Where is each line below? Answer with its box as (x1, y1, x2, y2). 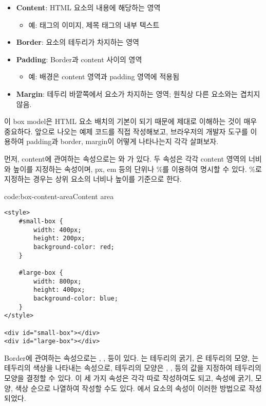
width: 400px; (33, 226, 82, 234)
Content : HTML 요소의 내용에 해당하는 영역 (16, 2, 161, 12)
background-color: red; (33, 243, 115, 251)
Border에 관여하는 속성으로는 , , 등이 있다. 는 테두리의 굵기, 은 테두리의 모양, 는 (4, 352, 259, 363)
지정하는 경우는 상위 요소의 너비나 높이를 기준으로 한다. (4, 173, 182, 184)
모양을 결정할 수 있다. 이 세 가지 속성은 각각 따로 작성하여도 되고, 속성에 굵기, (4, 373, 253, 383)
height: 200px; (33, 235, 85, 242)
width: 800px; (33, 277, 82, 285)
